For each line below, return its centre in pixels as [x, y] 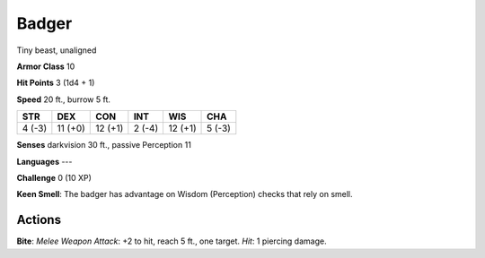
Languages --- [44, 161]
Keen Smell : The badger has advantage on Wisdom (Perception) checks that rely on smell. [185, 194]
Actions [39, 220]
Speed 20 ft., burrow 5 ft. [64, 99]
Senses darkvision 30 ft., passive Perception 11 [104, 145]
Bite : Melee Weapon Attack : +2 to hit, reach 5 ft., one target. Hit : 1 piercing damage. [172, 241]
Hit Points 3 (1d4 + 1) [56, 83]
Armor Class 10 [46, 66]
